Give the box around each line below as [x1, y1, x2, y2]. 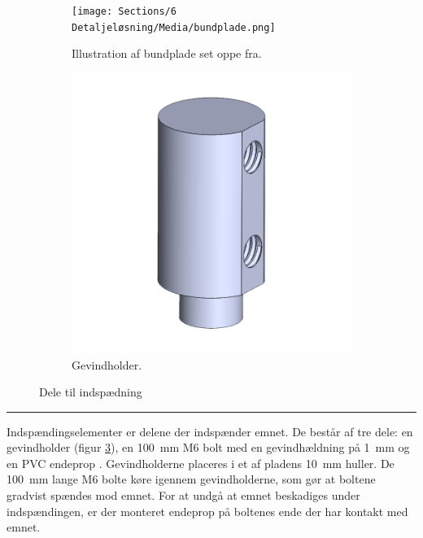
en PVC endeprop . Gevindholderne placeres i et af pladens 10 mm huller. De [7, 454, 395, 471]
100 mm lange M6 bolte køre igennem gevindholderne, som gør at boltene [7, 470, 376, 488]
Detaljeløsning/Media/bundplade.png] [72, 21, 276, 33]
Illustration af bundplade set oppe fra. [72, 45, 262, 62]
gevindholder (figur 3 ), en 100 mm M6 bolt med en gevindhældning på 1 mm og [7, 439, 410, 456]
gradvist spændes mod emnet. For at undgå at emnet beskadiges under [7, 487, 360, 504]
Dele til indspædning [39, 383, 142, 400]
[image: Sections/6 [72, 6, 177, 17]
